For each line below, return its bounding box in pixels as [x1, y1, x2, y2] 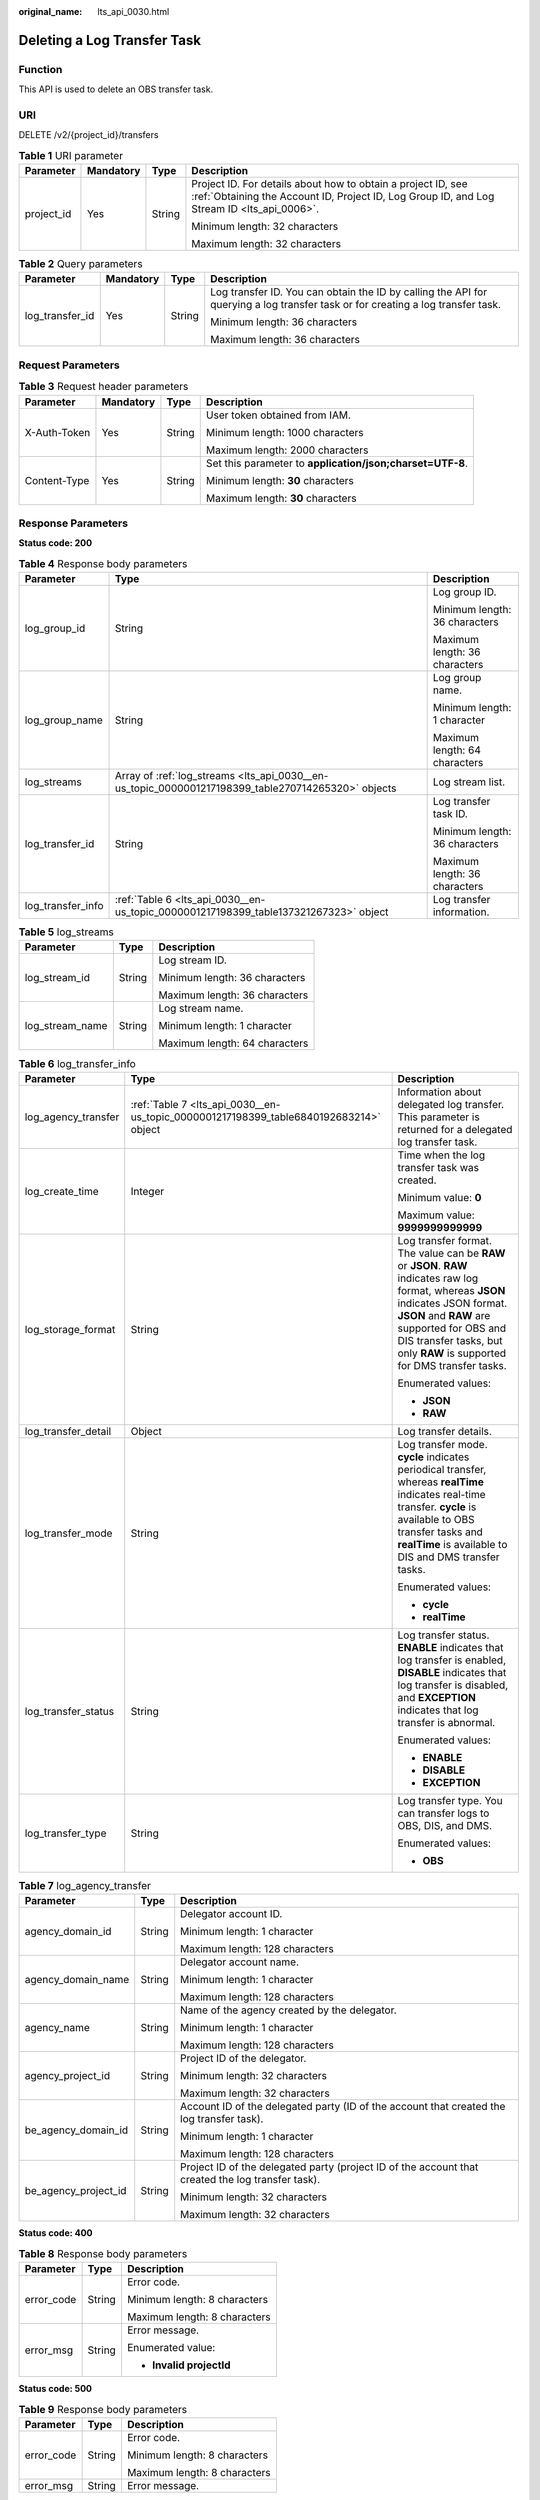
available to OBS [397, 1512, 475, 1526]
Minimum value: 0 [397, 1190, 482, 1204]
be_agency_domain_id [24, 2123, 129, 2137]
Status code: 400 [18, 2227, 93, 2239]
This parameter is [397, 1110, 480, 1124]
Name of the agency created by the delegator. [180, 2003, 397, 2017]
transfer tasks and [397, 1525, 484, 1539]
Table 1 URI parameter [18, 148, 124, 162]
